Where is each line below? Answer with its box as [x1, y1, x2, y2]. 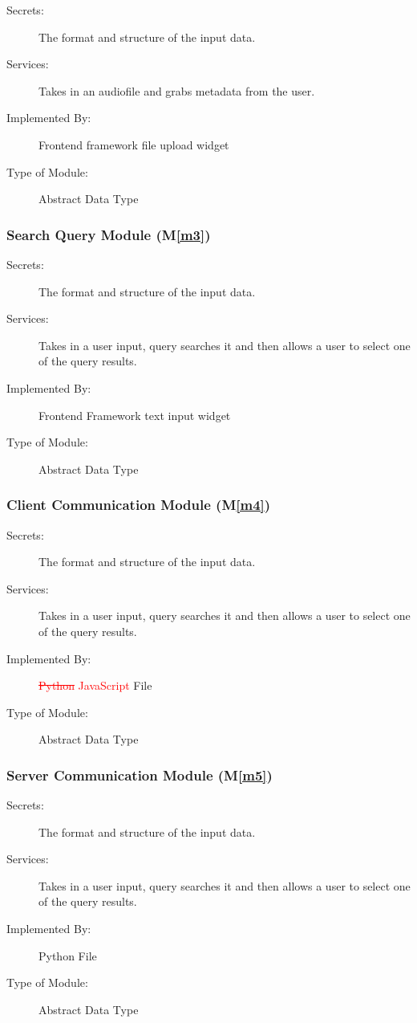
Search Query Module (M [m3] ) [6, 224, 211, 244]
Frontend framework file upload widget [38, 136, 229, 153]
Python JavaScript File [38, 677, 152, 694]
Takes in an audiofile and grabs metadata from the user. [38, 82, 315, 99]
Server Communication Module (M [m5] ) [6, 764, 273, 785]
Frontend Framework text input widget [38, 406, 231, 423]
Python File [38, 947, 97, 964]
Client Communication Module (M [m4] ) [6, 495, 271, 515]
